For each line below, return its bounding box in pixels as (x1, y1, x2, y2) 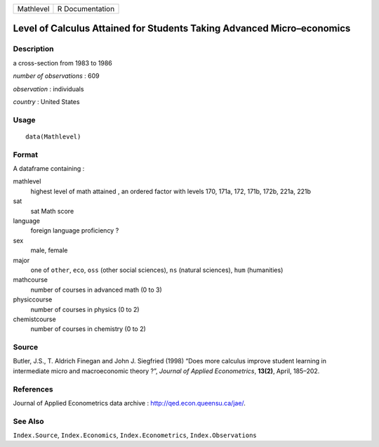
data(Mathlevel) (25, 132, 81, 141)
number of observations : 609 (13, 72, 100, 80)
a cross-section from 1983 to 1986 (13, 58, 112, 67)
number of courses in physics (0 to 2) (30, 305, 140, 313)
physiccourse (13, 295, 53, 304)
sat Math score (30, 207, 74, 215)
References (13, 384, 53, 394)
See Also (13, 416, 44, 426)
